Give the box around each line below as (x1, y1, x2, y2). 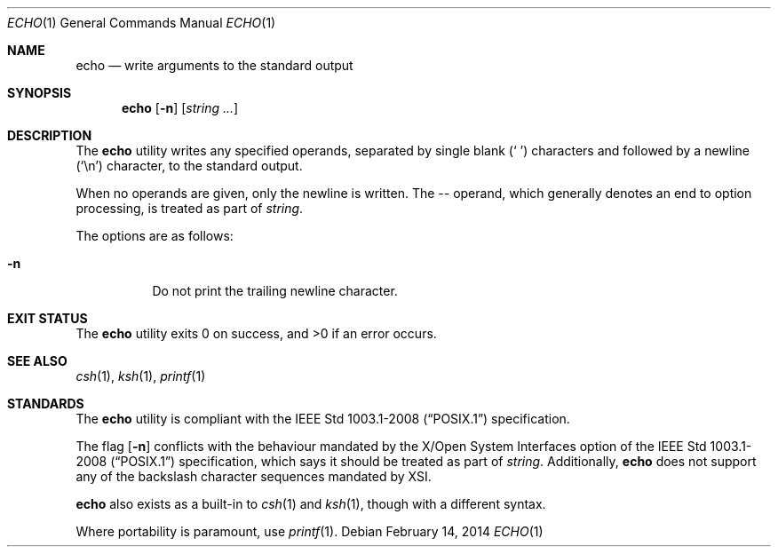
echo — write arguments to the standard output (75, 58, 353, 73)
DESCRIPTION (7, 128, 92, 143)
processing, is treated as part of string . (75, 201, 304, 216)
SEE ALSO (7, 353, 67, 368)
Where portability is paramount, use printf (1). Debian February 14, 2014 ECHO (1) (75, 524, 544, 539)
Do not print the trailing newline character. (152, 283, 398, 298)
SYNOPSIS (7, 85, 72, 100)
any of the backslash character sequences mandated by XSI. (75, 469, 432, 484)
